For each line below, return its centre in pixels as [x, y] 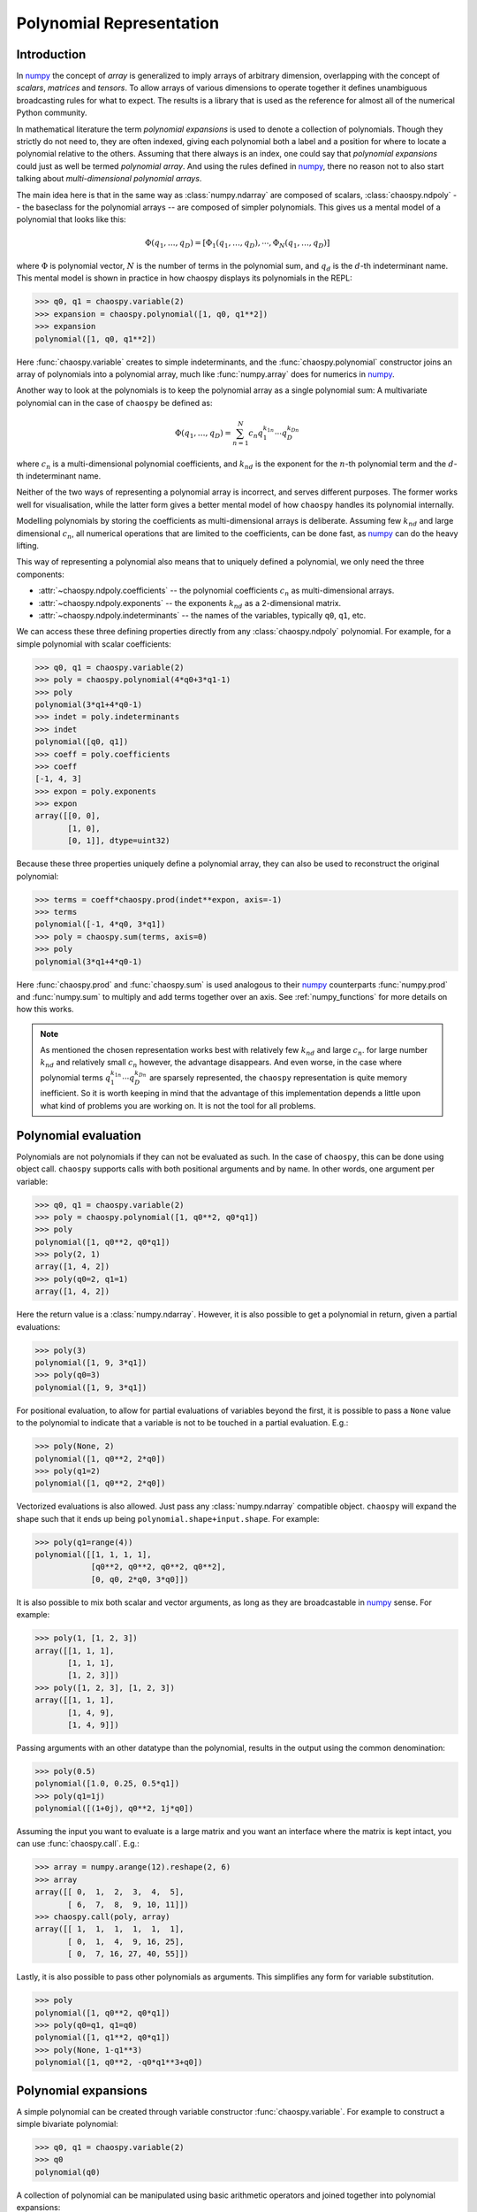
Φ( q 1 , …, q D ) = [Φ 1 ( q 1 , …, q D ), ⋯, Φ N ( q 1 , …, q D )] [237, 243]
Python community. [52, 113]
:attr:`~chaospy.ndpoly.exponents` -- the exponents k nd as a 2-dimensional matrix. [190, 604]
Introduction [51, 54]
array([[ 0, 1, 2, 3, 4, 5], [110, 1892]
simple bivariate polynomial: [67, 2124]
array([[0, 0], [68, 816]
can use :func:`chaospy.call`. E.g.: [78, 1844]
